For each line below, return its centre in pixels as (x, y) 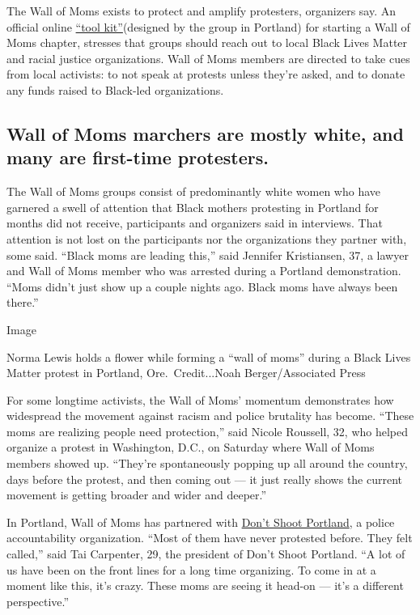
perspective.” (38, 601)
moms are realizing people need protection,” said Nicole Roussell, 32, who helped (208, 431)
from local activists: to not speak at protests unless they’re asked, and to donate (206, 74)
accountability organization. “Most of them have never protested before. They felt (210, 538)
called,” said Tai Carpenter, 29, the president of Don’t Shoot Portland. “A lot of (206, 554)
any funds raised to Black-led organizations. (115, 89)
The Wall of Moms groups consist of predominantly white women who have (193, 191)
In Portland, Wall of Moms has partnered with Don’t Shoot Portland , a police (201, 522)
